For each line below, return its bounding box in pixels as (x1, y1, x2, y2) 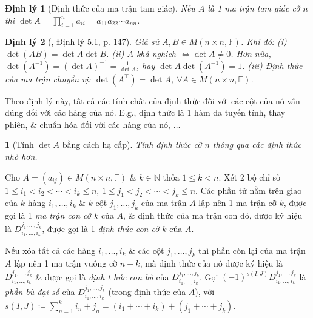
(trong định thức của (108, 285, 186, 298)
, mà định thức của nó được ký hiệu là (140, 257, 283, 270)
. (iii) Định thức (242, 59, 303, 71)
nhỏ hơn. (5, 150, 38, 162)
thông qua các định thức (212, 138, 301, 151)
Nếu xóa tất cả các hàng (5, 244, 96, 257)
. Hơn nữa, (231, 47, 271, 59)
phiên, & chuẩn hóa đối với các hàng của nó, (5, 118, 171, 130)
